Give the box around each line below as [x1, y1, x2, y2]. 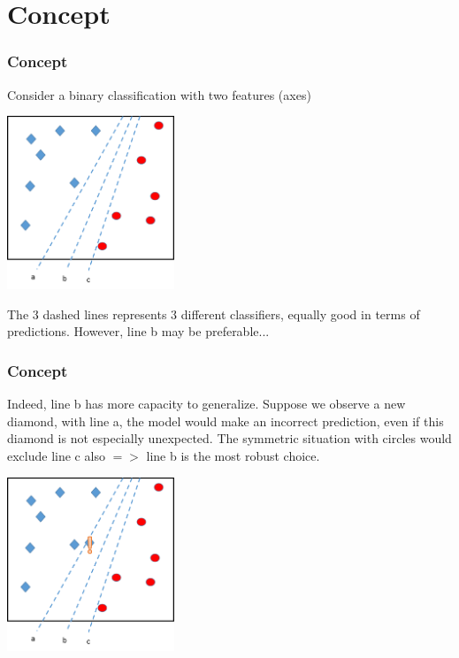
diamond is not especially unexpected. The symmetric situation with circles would [7, 429, 452, 448]
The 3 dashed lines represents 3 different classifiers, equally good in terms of [7, 304, 420, 323]
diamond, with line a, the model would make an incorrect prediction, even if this [7, 411, 444, 430]
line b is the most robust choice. [146, 447, 320, 465]
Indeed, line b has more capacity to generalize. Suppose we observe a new [7, 394, 406, 413]
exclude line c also [7, 447, 105, 465]
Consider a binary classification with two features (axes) [7, 85, 311, 103]
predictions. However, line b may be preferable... [7, 322, 270, 340]
